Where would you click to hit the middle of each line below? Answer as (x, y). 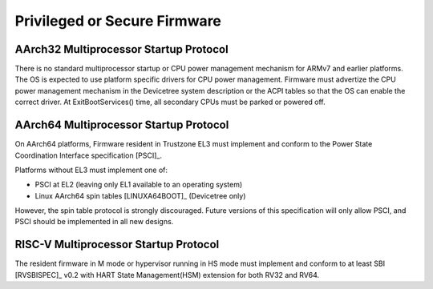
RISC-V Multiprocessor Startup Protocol (117, 245)
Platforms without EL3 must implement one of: (91, 170)
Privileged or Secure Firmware (118, 21)
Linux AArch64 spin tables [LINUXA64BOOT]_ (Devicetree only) (140, 195)
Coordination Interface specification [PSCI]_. (88, 155)
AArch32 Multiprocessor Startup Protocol (121, 49)
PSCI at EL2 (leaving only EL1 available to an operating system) (139, 185)
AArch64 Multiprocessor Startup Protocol (122, 125)
